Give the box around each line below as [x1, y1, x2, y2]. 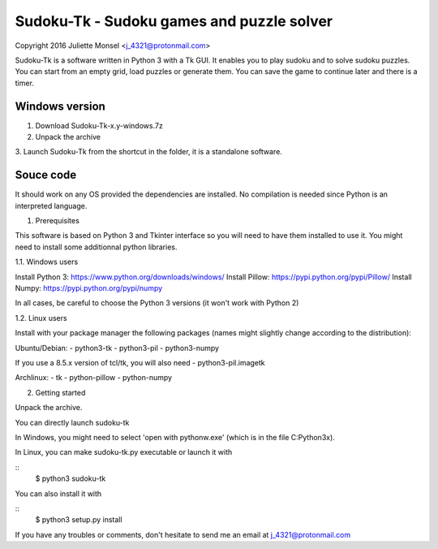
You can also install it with [15, 488, 102, 499]
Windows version [15, 99, 105, 113]
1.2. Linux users [15, 313, 68, 322]
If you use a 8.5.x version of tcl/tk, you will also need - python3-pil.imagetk [15, 358, 265, 367]
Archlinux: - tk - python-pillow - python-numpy [15, 373, 173, 383]
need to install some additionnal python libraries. [15, 242, 178, 252]
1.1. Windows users [15, 257, 79, 267]
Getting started [35, 387, 86, 397]
